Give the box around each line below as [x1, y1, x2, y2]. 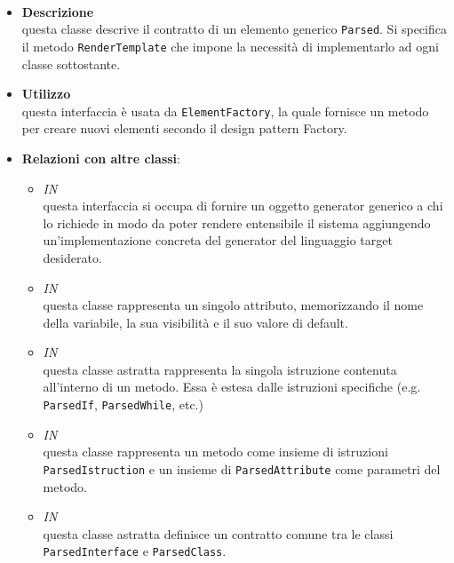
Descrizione [21, 2, 94, 20]
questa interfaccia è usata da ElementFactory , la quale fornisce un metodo [21, 101, 429, 120]
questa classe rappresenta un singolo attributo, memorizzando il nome [43, 296, 424, 314]
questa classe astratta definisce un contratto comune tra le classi [43, 524, 394, 543]
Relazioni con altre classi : [21, 148, 180, 167]
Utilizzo [21, 84, 71, 103]
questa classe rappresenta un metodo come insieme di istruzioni [43, 442, 388, 461]
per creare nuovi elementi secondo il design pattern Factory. [21, 119, 347, 138]
